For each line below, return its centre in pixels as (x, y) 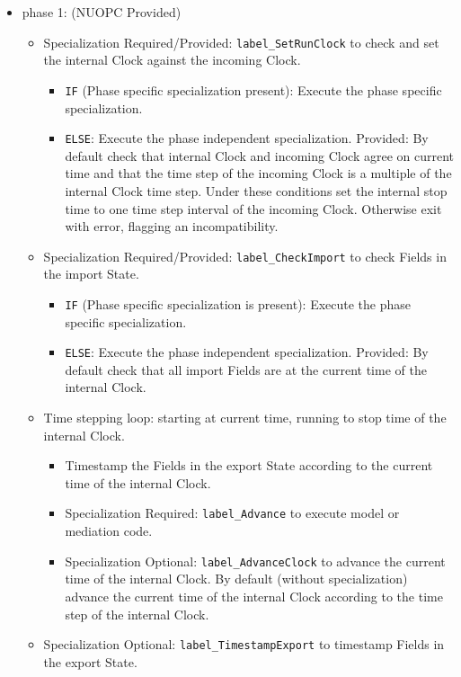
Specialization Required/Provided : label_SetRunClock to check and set (241, 42)
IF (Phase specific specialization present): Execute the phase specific (253, 89)
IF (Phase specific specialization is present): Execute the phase (238, 303)
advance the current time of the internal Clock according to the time (254, 596)
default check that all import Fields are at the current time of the (246, 369)
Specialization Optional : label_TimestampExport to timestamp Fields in (244, 644)
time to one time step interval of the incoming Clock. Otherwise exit (253, 208)
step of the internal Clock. (137, 614)
